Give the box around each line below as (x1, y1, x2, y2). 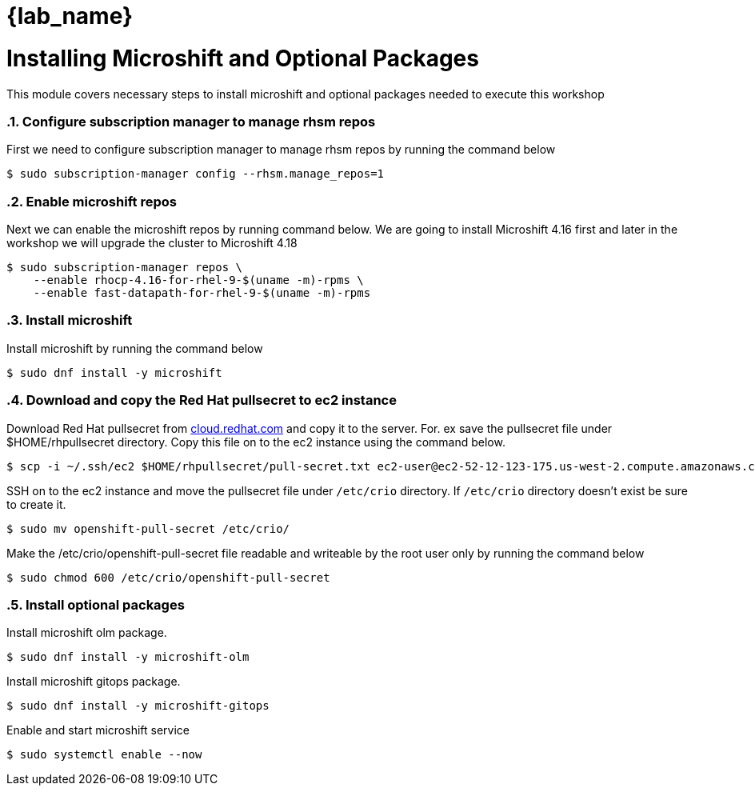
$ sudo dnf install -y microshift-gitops (6, 699, 270, 713)
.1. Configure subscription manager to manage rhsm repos (6, 113, 376, 130)
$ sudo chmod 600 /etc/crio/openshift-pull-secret (6, 570, 330, 584)
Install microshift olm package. (6, 626, 167, 640)
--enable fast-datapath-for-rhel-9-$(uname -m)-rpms (33, 286, 371, 299)
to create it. (6, 497, 66, 511)
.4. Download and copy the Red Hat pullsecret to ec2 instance (6, 392, 397, 409)
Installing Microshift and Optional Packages (6, 44, 479, 72)
